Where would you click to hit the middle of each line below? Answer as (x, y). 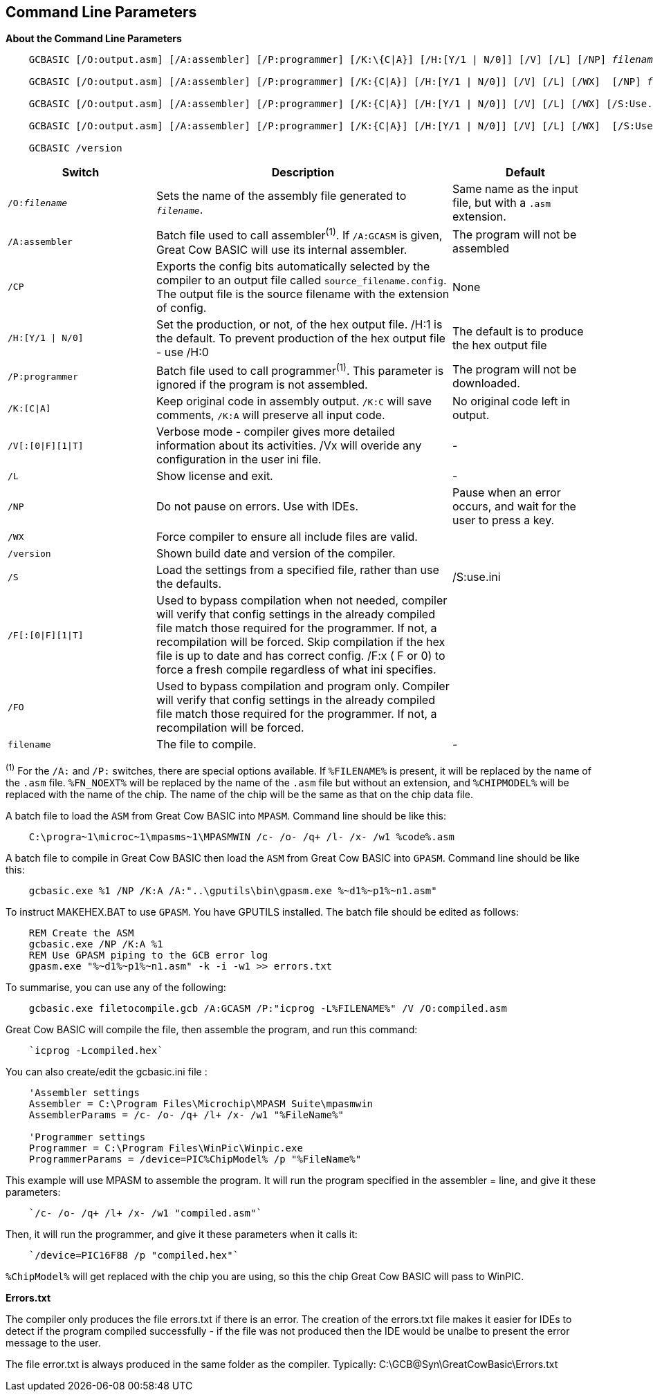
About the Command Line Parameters (94, 39)
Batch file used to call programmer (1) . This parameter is (300, 370)
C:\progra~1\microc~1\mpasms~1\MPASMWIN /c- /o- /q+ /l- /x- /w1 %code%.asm (242, 836)
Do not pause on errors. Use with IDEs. (258, 507)
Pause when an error (507, 493)
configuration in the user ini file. (239, 460)
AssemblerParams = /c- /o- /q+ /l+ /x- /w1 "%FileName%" (186, 1114)
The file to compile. (206, 744)
